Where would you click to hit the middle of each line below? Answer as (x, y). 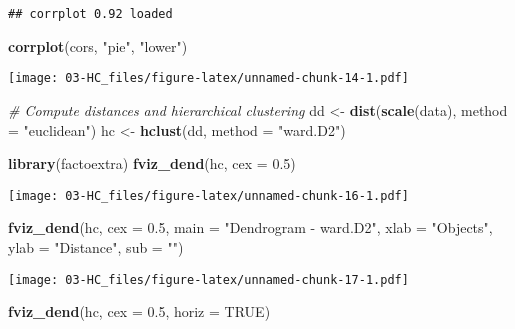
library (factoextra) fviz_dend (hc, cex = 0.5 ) (152, 163)
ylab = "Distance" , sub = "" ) (96, 246)
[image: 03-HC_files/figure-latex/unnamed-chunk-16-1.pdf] (208, 195)
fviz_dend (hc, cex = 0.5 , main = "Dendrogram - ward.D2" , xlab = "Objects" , (250, 227)
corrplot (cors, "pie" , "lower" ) (98, 45)
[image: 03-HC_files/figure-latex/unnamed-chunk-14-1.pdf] (208, 78)
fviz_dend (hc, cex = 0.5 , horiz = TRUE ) (139, 311)
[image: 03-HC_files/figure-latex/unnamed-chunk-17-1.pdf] (208, 279)
